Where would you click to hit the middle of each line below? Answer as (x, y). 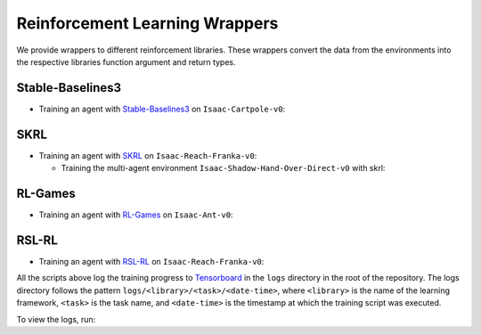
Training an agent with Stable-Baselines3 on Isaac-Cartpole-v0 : (162, 109)
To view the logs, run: (56, 319)
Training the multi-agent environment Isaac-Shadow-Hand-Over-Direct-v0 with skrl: (223, 168)
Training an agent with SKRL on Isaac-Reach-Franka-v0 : (148, 155)
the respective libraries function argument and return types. (126, 61)
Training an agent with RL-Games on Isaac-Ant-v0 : (136, 215)
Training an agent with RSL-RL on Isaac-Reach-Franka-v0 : (151, 261)
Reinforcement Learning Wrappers (147, 23)
